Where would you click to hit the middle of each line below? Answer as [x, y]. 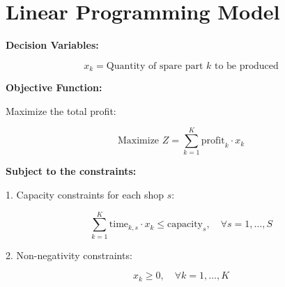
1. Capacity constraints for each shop [85, 195]
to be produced [246, 66]
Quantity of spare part [155, 66]
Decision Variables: [52, 45]
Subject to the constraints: [71, 171]
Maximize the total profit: [61, 110]
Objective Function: [54, 87]
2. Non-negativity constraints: [69, 255]
